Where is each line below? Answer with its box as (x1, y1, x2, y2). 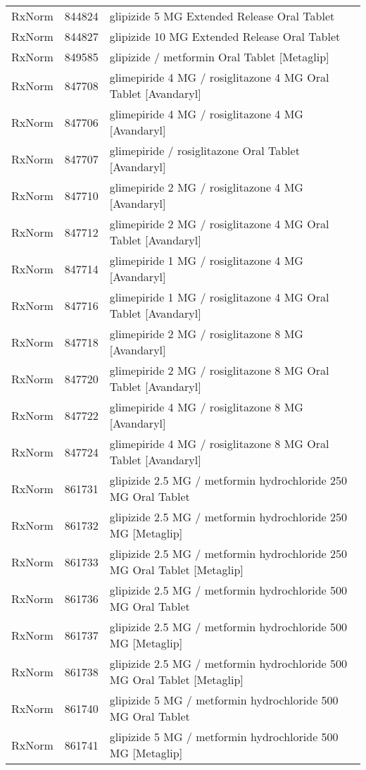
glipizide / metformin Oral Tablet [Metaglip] (109, 49, 329, 65)
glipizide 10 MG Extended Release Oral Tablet (109, 28, 341, 44)
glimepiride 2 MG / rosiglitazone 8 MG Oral (109, 362, 329, 378)
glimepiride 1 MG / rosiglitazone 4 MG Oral (109, 289, 329, 305)
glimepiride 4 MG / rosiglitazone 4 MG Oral (109, 69, 329, 85)
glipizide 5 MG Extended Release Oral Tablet (109, 8, 335, 24)
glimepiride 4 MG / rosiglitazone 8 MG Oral (109, 435, 329, 452)
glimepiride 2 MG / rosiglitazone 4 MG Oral (109, 216, 329, 232)
